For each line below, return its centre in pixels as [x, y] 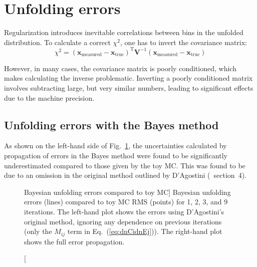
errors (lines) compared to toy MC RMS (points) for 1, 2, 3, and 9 [126, 202]
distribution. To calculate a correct [57, 42]
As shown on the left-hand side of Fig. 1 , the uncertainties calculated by [115, 146]
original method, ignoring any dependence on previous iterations [123, 221]
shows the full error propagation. [74, 241]
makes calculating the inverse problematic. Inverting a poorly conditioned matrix [128, 78]
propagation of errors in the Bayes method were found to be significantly [116, 155]
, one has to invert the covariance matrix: [184, 42]
